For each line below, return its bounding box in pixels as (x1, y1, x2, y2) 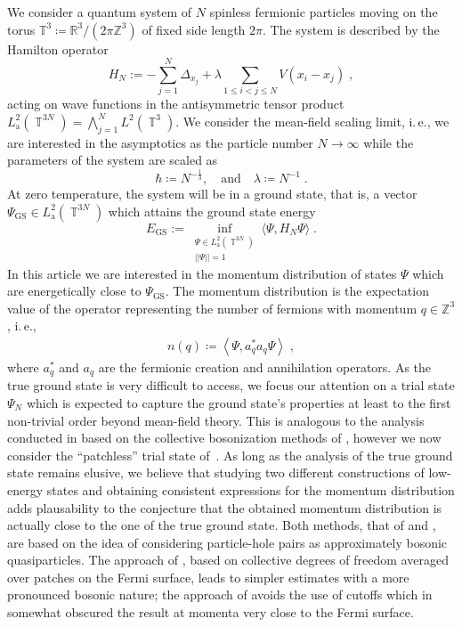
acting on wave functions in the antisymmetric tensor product (7, 94, 344, 113)
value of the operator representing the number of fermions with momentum (7, 298, 417, 317)
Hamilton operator (7, 39, 109, 58)
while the (363, 133, 414, 151)
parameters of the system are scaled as (7, 151, 218, 169)
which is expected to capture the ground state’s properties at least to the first (26, 393, 451, 411)
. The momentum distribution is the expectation (165, 281, 429, 300)
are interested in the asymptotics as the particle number (7, 133, 313, 151)
